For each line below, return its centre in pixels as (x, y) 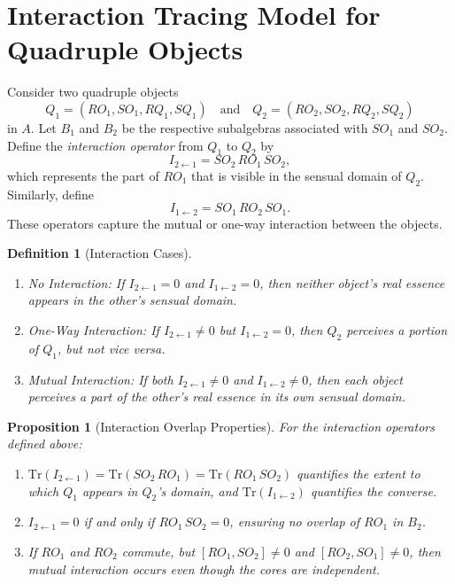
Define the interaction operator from (105, 145)
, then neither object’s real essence (352, 282)
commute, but (158, 551)
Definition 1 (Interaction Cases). (100, 253)
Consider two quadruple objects (93, 92)
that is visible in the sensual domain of (297, 175)
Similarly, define (51, 194)
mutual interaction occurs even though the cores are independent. (204, 568)
